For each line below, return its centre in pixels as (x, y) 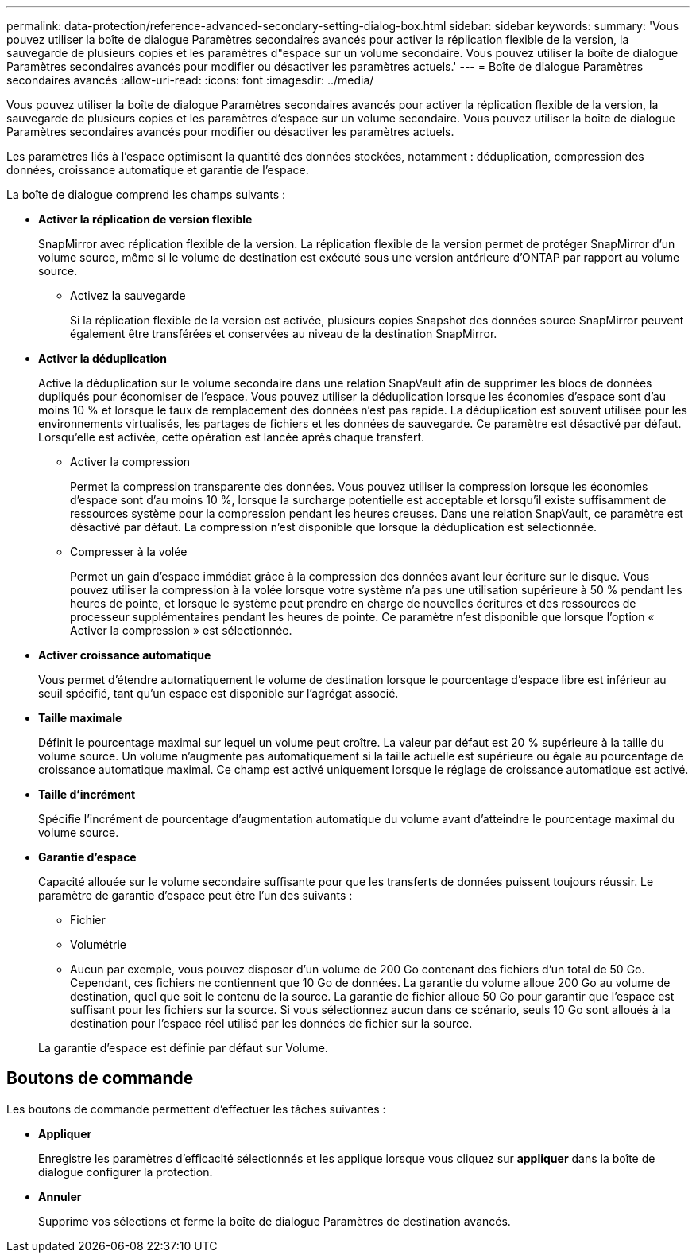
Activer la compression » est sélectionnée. (181, 630)
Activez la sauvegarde (128, 295)
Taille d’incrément (87, 794)
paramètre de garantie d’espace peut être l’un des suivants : (195, 895)
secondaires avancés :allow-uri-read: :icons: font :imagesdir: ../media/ (190, 80)
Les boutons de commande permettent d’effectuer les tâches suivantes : (196, 1109)
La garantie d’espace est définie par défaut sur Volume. (183, 1048)
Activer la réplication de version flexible (145, 219)
